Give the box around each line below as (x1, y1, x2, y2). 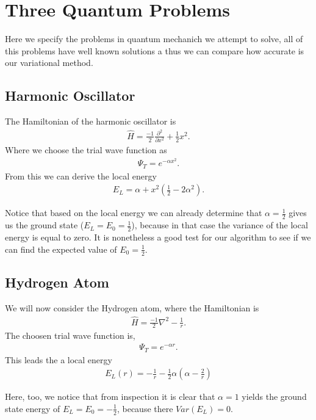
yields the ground (242, 390, 307, 403)
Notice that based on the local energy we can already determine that (5, 206, 262, 219)
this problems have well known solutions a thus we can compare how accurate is (5, 44, 304, 57)
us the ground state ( (5, 219, 84, 231)
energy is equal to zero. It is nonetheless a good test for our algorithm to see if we (5, 231, 311, 244)
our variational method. (5, 56, 93, 69)
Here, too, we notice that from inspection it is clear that (5, 390, 215, 403)
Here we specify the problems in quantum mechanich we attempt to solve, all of (5, 32, 303, 45)
